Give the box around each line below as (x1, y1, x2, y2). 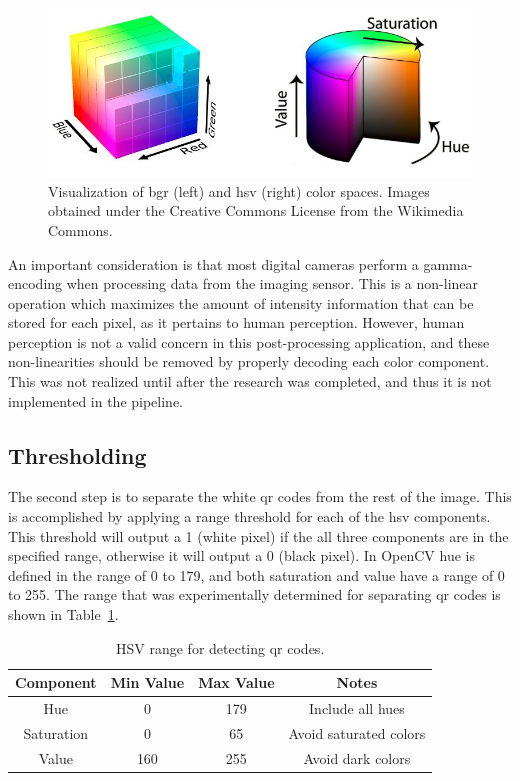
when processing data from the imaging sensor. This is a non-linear (66, 273, 479, 294)
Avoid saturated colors (288, 722, 426, 743)
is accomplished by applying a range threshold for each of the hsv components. (8, 506, 491, 527)
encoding (8, 273, 63, 294)
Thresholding (8, 439, 147, 470)
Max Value (198, 672, 275, 693)
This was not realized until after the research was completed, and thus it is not (8, 371, 492, 392)
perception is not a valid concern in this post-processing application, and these (8, 331, 490, 352)
